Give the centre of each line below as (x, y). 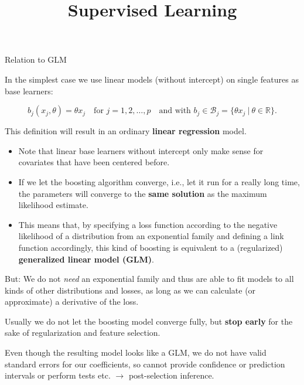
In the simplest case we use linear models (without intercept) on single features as (152, 79)
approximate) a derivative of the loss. (72, 301)
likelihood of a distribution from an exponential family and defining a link (151, 236)
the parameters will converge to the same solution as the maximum (143, 193)
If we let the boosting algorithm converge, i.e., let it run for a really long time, (159, 181)
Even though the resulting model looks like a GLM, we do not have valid (136, 352)
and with (175, 111)
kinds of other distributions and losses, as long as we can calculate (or (130, 290)
